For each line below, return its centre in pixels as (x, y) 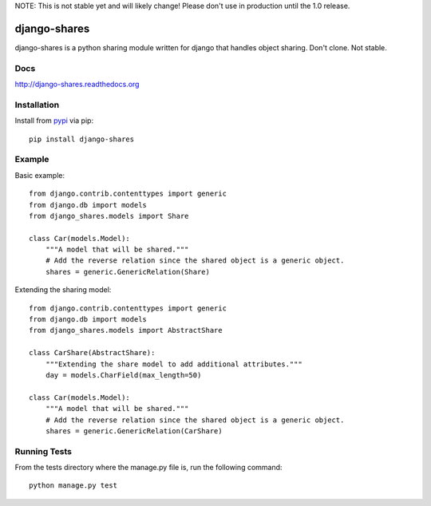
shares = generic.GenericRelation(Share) (128, 272)
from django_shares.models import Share (109, 216)
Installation (37, 105)
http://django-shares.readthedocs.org (77, 85)
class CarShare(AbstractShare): (92, 353)
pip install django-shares (82, 139)
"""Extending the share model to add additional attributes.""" (174, 364)
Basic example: (40, 175)
